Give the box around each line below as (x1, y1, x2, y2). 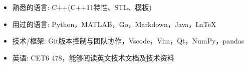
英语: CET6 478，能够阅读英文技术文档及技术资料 (12, 52, 174, 62)
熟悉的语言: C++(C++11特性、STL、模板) (12, 2, 152, 12)
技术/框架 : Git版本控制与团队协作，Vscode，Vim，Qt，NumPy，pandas (12, 35, 244, 46)
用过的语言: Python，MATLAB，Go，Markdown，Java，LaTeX (12, 18, 216, 29)
